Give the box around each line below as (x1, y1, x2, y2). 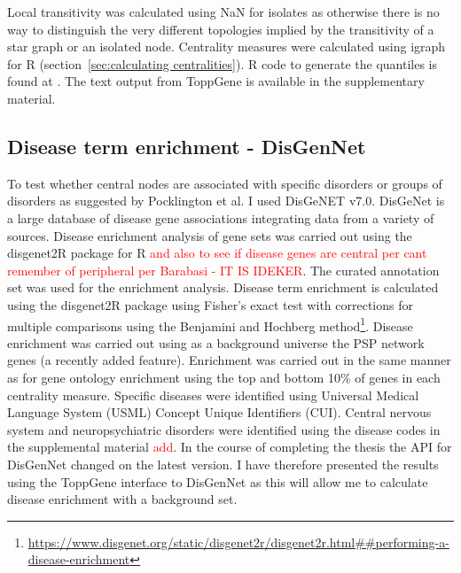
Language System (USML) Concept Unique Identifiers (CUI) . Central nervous (7, 403, 432, 422)
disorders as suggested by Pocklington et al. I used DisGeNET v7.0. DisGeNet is (7, 191, 445, 210)
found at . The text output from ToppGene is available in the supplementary (7, 72, 425, 90)
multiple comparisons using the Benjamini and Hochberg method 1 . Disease (7, 314, 413, 335)
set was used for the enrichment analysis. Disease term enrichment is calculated (7, 278, 439, 297)
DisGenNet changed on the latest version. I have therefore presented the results (7, 454, 439, 473)
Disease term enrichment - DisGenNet (7, 132, 366, 159)
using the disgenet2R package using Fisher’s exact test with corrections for (7, 295, 413, 314)
